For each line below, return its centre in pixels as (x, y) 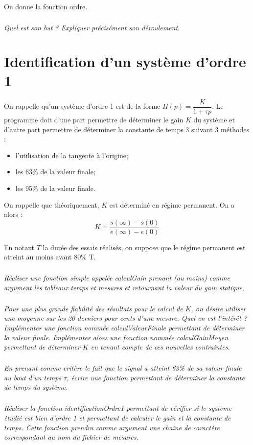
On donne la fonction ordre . (46, 6)
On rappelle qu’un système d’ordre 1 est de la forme (82, 106)
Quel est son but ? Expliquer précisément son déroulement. (92, 27)
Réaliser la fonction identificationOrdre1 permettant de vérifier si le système (118, 408)
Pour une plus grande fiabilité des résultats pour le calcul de (93, 308)
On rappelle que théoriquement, (52, 204)
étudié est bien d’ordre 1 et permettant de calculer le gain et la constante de (117, 417)
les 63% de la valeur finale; (55, 172)
